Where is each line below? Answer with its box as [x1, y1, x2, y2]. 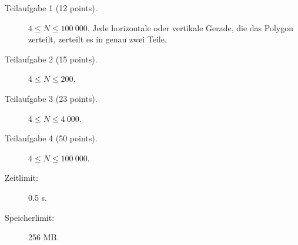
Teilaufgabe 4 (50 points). [5, 132, 98, 144]
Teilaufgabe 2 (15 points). [5, 52, 98, 65]
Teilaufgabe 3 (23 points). [5, 92, 98, 104]
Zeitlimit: [5, 171, 38, 184]
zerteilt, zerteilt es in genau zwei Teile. [28, 33, 167, 45]
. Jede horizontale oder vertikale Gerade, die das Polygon [87, 21, 293, 34]
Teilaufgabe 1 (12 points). [5, 2, 98, 14]
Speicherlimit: [5, 211, 55, 223]
